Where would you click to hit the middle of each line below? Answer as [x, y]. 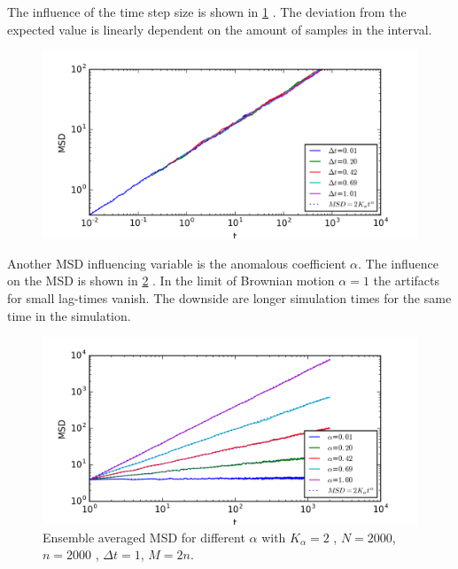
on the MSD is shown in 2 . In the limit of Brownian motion [171, 281]
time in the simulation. [69, 315]
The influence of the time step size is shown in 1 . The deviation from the [207, 12]
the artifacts [406, 281]
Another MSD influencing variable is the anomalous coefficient [177, 263]
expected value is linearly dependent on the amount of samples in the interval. [220, 29]
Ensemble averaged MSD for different [144, 537]
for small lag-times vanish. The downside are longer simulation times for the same [229, 297]
